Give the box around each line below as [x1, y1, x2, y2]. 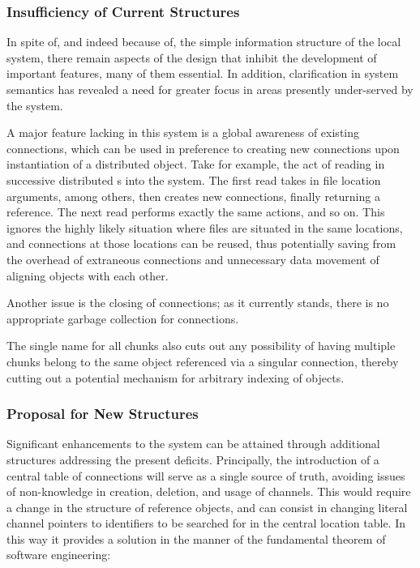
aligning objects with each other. [6, 267, 169, 284]
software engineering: [6, 546, 111, 563]
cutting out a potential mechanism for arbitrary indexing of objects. [6, 369, 345, 386]
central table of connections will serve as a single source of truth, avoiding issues [6, 467, 405, 484]
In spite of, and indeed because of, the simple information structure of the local [6, 33, 401, 50]
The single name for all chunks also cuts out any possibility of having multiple [6, 337, 396, 354]
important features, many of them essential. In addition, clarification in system [6, 65, 399, 82]
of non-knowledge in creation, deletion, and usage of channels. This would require [6, 483, 411, 500]
